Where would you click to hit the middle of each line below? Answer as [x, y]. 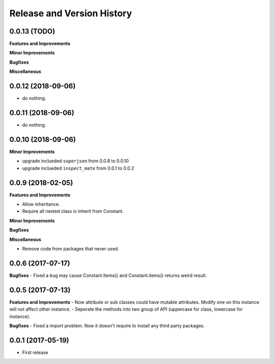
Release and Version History [71, 13]
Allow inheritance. [41, 204]
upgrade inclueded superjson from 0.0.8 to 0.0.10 [76, 161]
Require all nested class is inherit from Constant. [73, 211]
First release [35, 352]
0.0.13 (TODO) [32, 31]
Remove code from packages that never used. [71, 248]
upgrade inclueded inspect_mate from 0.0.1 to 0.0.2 [78, 168]
